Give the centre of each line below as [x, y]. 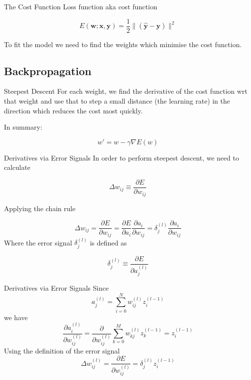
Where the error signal [38, 242]
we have [16, 317]
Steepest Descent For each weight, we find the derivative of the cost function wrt [126, 91]
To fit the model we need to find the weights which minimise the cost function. [123, 44]
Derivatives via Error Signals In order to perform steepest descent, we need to [122, 157]
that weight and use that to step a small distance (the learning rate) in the [117, 101]
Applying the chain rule [40, 208]
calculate [17, 167]
